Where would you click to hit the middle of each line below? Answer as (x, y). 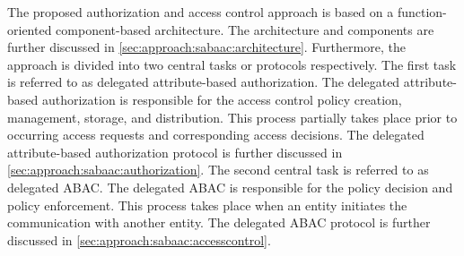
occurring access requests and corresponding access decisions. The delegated (216, 135)
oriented (30, 29)
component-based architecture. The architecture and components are (245, 29)
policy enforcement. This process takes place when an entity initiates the (207, 205)
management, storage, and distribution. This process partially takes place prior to (232, 117)
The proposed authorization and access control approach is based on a (201, 12)
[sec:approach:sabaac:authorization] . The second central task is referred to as (218, 170)
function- (422, 12)
